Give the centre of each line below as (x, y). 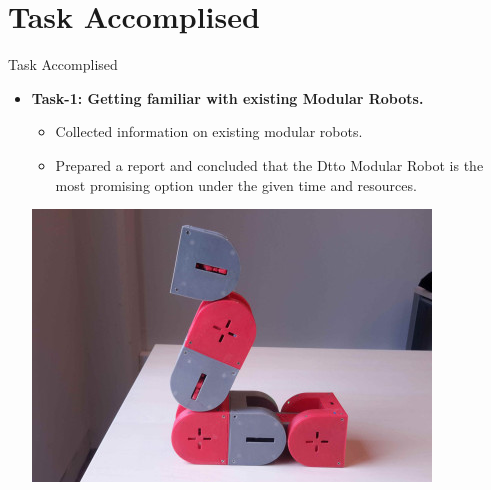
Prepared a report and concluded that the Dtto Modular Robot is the (269, 164)
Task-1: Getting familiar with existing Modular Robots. (227, 97)
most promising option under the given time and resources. (236, 184)
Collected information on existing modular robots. (209, 131)
